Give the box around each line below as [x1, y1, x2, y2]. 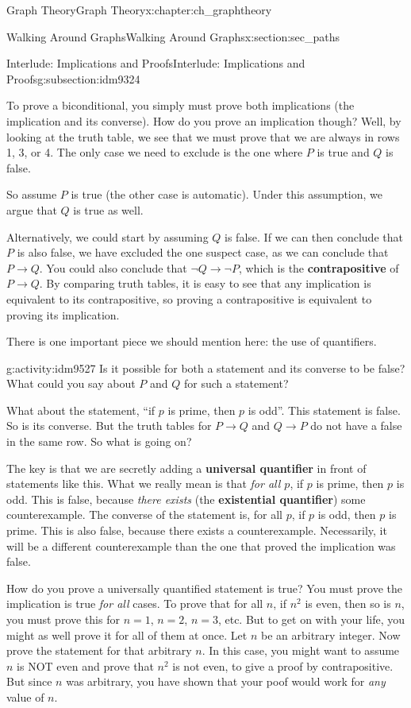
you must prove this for [6, 611, 120, 627]
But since [6, 673, 52, 690]
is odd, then [317, 506, 376, 523]
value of [6, 688, 44, 705]
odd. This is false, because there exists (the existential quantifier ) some [6, 490, 366, 507]
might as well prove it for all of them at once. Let [6, 626, 248, 643]
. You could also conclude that [39, 259, 187, 276]
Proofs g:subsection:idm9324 [6, 70, 140, 87]
